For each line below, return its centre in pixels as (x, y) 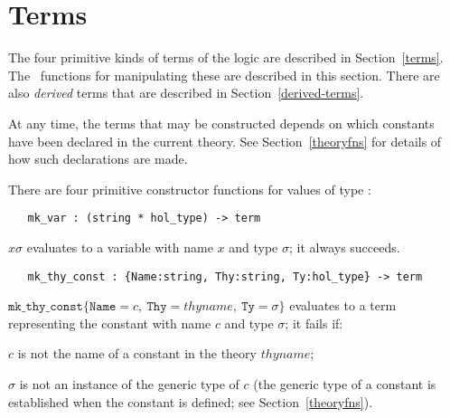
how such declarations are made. (98, 159)
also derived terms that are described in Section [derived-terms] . (186, 93)
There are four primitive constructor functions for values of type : (190, 189)
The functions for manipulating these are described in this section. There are (224, 75)
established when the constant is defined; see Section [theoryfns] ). (191, 401)
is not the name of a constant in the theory (137, 353)
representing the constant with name (110, 323)
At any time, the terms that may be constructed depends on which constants (221, 123)
